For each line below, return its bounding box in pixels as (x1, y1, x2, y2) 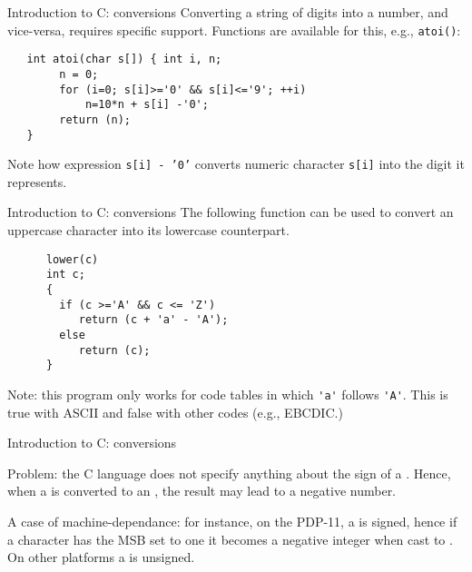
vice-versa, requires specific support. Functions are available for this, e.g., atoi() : (7, 20, 461, 39)
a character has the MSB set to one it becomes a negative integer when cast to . (7, 529, 453, 548)
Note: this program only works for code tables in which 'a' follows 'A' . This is (7, 384, 448, 403)
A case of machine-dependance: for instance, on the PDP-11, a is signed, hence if (7, 511, 457, 530)
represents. (7, 172, 67, 191)
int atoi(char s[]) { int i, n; (26, 53, 222, 66)
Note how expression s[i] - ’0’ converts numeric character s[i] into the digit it (7, 154, 465, 173)
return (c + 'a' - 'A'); (78, 313, 229, 327)
